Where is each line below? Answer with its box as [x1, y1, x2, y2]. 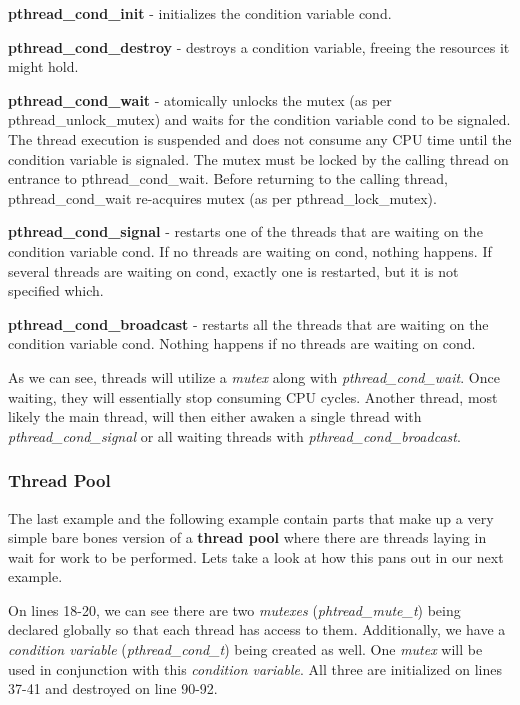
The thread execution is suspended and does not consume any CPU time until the [8, 128, 512, 149]
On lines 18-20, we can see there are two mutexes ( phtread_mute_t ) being [8, 599, 461, 620]
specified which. [8, 280, 104, 301]
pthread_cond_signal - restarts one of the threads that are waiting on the [8, 221, 483, 242]
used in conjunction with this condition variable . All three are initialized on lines [8, 658, 502, 679]
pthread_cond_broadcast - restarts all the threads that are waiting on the [8, 313, 489, 334]
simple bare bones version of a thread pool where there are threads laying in [8, 527, 487, 548]
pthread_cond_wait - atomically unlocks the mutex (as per [8, 89, 392, 110]
